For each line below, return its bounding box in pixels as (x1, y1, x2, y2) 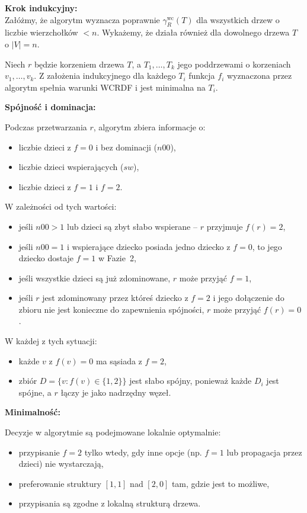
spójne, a (18, 386, 52, 398)
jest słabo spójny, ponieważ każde (129, 374, 252, 387)
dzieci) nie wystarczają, (18, 457, 104, 470)
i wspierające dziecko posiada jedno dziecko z (66, 240, 231, 252)
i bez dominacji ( (95, 140, 157, 153)
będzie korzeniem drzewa (34, 57, 124, 70)
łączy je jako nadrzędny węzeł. (60, 386, 171, 398)
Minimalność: (5, 406, 60, 418)
